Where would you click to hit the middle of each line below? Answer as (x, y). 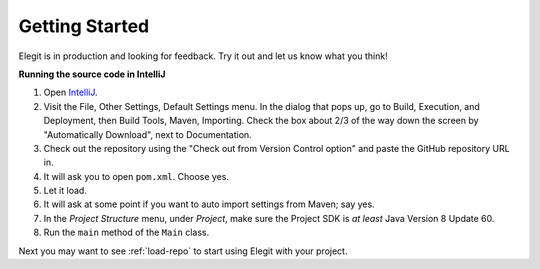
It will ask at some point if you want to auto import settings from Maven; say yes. (209, 204)
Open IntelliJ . (71, 92)
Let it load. (65, 191)
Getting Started (84, 26)
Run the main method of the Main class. (126, 232)
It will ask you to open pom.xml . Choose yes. (136, 176)
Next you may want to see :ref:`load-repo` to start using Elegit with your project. (183, 251)
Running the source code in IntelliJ (92, 74)
